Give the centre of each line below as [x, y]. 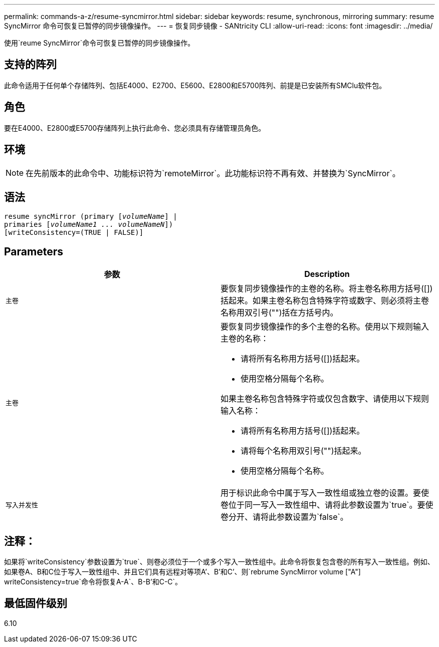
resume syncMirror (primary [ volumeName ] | [91, 217]
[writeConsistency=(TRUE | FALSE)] [74, 233]
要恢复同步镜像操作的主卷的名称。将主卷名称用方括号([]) [327, 289]
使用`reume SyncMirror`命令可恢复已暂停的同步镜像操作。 [99, 43]
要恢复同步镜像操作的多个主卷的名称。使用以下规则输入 [325, 327]
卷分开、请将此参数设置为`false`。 [284, 517]
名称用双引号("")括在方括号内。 [279, 313]
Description [327, 274]
